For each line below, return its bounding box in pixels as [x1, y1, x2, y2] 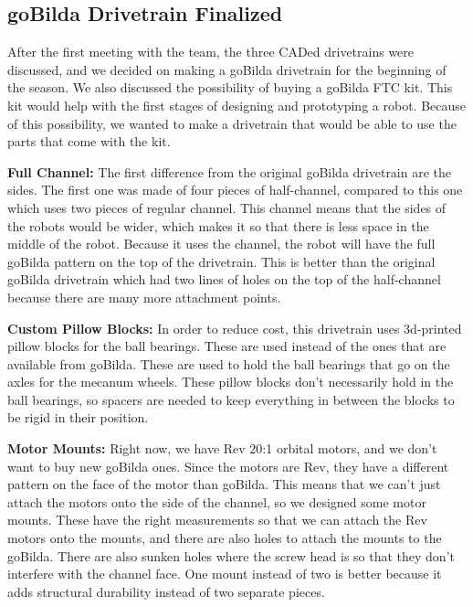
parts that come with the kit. [7, 132, 171, 151]
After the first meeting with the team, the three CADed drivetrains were [7, 42, 415, 61]
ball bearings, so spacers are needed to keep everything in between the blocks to [7, 389, 455, 409]
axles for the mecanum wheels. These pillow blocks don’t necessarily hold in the [7, 372, 454, 391]
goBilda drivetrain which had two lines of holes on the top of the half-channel [7, 270, 441, 289]
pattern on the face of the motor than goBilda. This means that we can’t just [7, 474, 441, 494]
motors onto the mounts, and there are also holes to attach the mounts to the [7, 528, 442, 548]
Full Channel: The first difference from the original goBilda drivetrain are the [7, 162, 452, 181]
